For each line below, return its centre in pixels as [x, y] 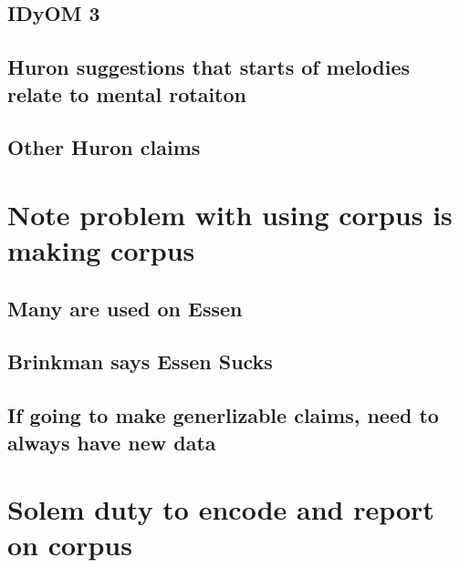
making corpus [101, 250]
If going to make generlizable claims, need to [223, 415]
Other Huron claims [104, 147]
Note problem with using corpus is [230, 214]
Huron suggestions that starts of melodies [209, 67]
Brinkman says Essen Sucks [140, 361]
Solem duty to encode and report [221, 509]
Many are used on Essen [125, 308]
